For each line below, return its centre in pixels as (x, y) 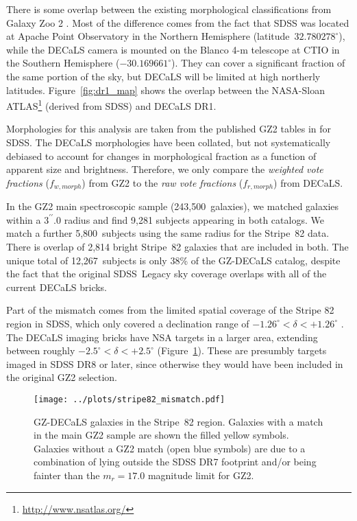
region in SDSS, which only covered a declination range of (128, 323)
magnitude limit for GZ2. (201, 475)
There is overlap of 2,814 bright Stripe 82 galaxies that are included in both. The (177, 247)
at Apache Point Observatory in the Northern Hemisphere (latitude (148, 36)
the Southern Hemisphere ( (63, 63)
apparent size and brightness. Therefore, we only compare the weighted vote (165, 169)
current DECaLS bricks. (57, 287)
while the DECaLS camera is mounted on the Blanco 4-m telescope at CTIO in (173, 49)
